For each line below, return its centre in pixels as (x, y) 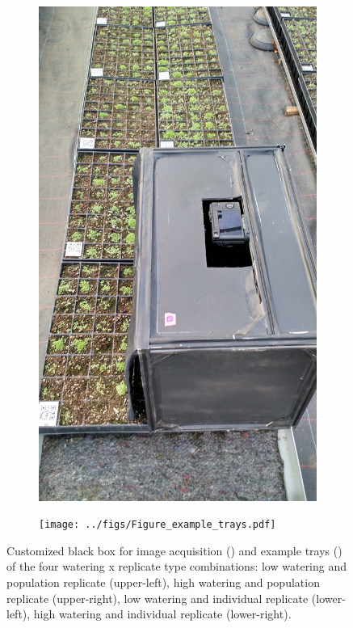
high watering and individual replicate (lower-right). (162, 614)
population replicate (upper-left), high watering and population (163, 582)
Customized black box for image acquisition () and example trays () (174, 550)
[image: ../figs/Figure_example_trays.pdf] (158, 525)
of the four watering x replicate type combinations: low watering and (177, 566)
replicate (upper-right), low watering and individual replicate (158, 598)
